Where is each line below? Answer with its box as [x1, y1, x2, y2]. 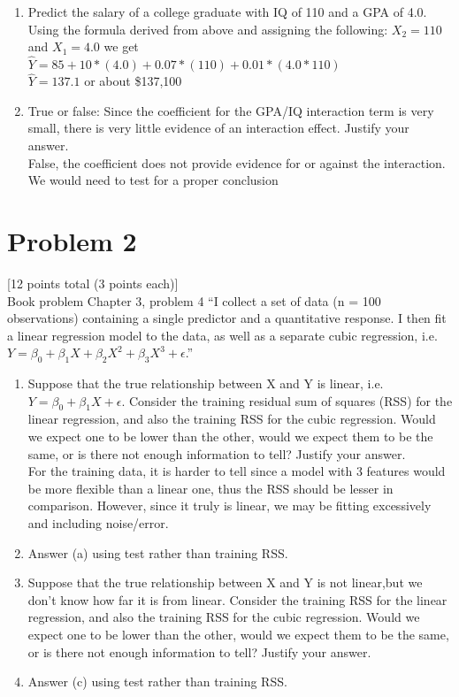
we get [103, 37, 139, 56]
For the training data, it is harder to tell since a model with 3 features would [27, 462, 446, 480]
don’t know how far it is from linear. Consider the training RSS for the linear [27, 590, 448, 609]
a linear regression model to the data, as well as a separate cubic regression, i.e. [7, 326, 438, 344]
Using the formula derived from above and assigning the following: [27, 19, 388, 38]
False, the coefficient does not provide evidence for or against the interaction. [27, 153, 446, 172]
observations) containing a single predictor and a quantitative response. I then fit [7, 309, 447, 327]
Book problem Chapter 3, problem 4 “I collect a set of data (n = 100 [7, 291, 381, 310]
